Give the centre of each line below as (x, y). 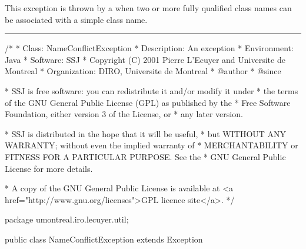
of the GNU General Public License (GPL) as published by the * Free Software (148, 102)
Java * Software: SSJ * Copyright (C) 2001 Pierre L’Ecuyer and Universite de (145, 59)
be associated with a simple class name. (76, 19)
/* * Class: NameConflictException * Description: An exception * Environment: (149, 48)
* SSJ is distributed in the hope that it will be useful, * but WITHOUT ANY (146, 133)
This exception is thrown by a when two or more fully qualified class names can (148, 8)
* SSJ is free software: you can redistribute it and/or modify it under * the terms (152, 90)
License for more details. (49, 168)
